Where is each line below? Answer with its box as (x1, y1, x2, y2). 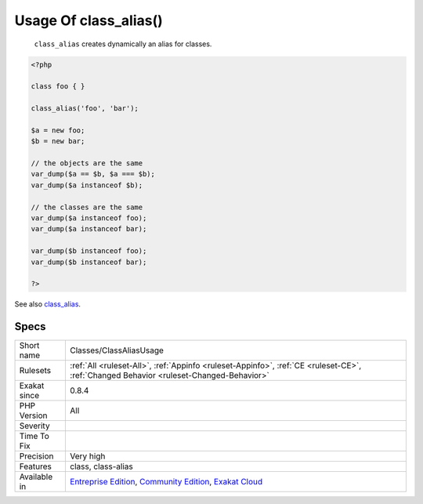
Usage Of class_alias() (14, 12, 164, 29)
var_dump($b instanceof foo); (31, 247, 147, 256)
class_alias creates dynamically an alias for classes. (34, 39, 212, 49)
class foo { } (31, 82, 85, 91)
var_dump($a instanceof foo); (31, 214, 147, 223)
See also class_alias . (14, 299, 81, 309)
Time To (19, 431, 50, 442)
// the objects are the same (31, 159, 143, 168)
